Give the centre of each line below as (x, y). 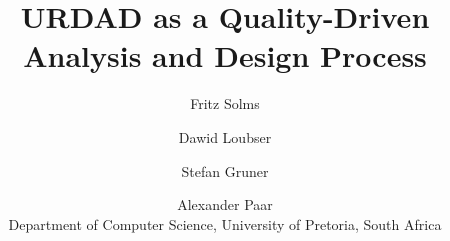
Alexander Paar (225, 204)
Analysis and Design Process (225, 55)
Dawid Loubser (225, 136)
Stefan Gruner (225, 170)
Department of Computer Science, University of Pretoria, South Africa (225, 223)
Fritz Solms (225, 103)
